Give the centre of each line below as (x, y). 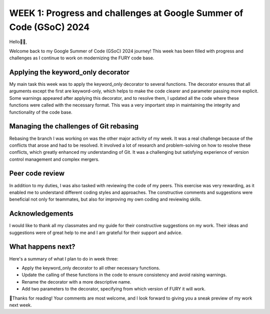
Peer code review (37, 173)
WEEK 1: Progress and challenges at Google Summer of (126, 13)
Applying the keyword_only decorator (69, 72)
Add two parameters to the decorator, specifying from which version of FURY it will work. (114, 289)
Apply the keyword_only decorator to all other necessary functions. (91, 268)
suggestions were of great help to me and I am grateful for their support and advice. (96, 233)
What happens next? (42, 247)
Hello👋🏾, (18, 42)
